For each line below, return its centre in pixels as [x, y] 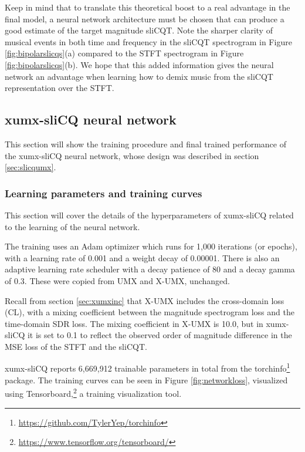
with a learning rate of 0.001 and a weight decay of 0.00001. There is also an [142, 257]
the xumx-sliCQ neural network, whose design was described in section [132, 155]
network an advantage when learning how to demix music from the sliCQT [139, 76]
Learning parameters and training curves [104, 193]
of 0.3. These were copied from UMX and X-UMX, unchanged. [117, 280]
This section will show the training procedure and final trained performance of [146, 144]
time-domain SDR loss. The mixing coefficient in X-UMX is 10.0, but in [134, 323]
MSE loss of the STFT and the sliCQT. [76, 346]
